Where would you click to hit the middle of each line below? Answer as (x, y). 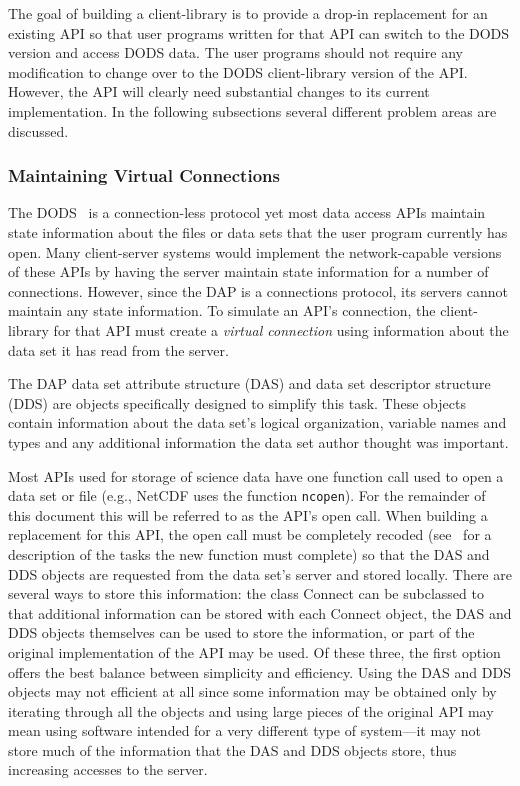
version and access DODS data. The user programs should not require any (235, 52)
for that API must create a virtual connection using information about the (281, 329)
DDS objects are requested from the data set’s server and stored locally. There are (260, 573)
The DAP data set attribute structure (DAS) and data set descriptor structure (249, 383)
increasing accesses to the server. (108, 769)
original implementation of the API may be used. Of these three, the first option (254, 651)
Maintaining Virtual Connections (144, 175)
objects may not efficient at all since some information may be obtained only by (252, 691)
